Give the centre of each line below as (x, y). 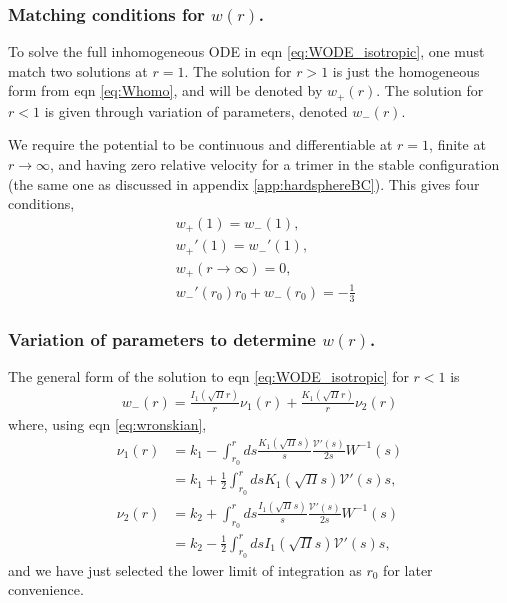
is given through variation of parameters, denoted (196, 110)
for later (408, 569)
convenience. (46, 589)
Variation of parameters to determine (162, 338)
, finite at (457, 144)
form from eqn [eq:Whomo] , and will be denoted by (165, 90)
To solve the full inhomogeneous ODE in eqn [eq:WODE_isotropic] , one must (246, 51)
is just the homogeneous (406, 70)
